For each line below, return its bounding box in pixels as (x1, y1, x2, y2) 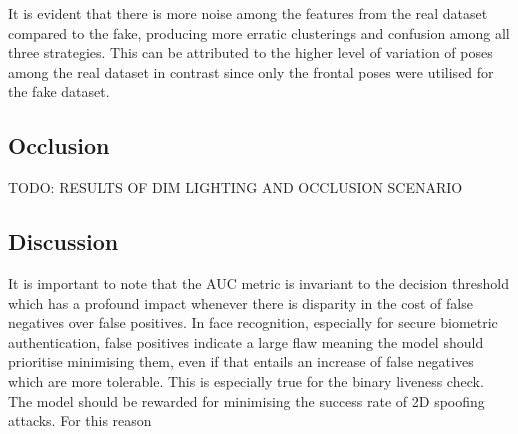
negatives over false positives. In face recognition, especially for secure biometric (8, 312, 498, 333)
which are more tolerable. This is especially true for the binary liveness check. (8, 370, 484, 391)
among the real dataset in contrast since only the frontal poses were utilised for (8, 61, 494, 82)
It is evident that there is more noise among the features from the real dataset (8, 3, 488, 23)
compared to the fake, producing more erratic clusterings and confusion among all (8, 22, 510, 43)
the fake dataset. (8, 81, 110, 102)
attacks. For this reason (8, 410, 152, 431)
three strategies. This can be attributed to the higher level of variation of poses (8, 42, 493, 63)
